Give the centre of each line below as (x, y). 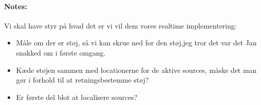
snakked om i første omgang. (61, 52)
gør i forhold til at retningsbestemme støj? (82, 80)
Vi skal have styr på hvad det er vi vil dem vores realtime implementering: (121, 25)
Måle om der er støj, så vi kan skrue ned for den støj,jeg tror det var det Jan (136, 43)
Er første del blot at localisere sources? (77, 97)
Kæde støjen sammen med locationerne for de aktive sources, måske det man (136, 70)
